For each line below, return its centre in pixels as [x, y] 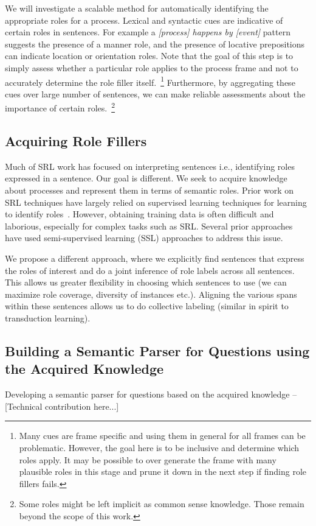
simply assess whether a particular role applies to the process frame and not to [152, 67]
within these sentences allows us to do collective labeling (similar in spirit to [147, 306]
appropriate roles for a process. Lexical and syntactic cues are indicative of [144, 20]
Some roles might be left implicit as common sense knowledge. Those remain [162, 504]
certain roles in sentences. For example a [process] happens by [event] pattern [148, 32]
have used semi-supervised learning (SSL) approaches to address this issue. [144, 238]
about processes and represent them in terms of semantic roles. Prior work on [149, 190]
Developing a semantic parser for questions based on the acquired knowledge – [151, 394]
